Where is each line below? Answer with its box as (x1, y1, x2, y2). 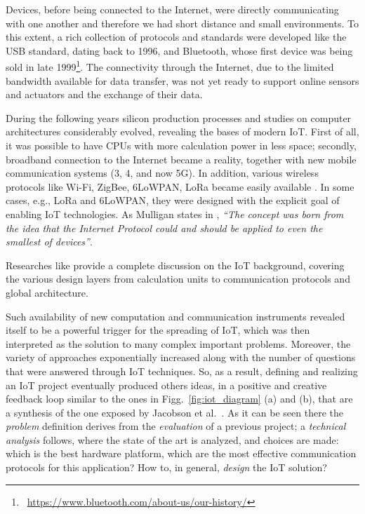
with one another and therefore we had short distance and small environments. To (6, 15, 359, 30)
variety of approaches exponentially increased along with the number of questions (6, 350, 356, 365)
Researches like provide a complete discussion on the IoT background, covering (6, 257, 345, 272)
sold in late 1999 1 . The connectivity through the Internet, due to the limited (6, 58, 334, 74)
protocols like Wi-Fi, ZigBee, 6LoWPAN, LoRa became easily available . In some (6, 179, 354, 194)
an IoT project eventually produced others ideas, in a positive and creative (6, 377, 327, 392)
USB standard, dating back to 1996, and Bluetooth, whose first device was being (6, 43, 353, 58)
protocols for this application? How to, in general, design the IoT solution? (6, 460, 327, 475)
